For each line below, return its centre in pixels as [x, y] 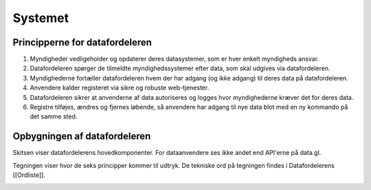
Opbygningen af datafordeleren [82, 137]
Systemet [41, 18]
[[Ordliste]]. [29, 175]
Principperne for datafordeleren [82, 42]
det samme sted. [54, 116]
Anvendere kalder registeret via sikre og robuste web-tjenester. [120, 88]
